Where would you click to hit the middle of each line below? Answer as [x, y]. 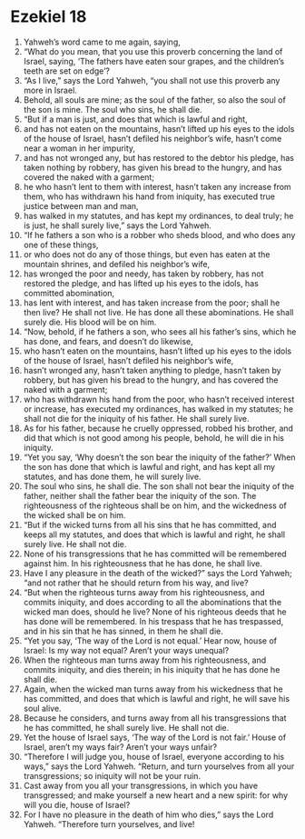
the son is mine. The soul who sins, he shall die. [113, 109]
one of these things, [61, 245]
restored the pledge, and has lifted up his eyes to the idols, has [141, 283]
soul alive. [42, 708]
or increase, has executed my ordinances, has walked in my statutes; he [158, 409]
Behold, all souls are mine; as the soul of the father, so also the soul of [155, 100]
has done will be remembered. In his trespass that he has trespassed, [153, 621]
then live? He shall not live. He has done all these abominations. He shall [158, 312]
